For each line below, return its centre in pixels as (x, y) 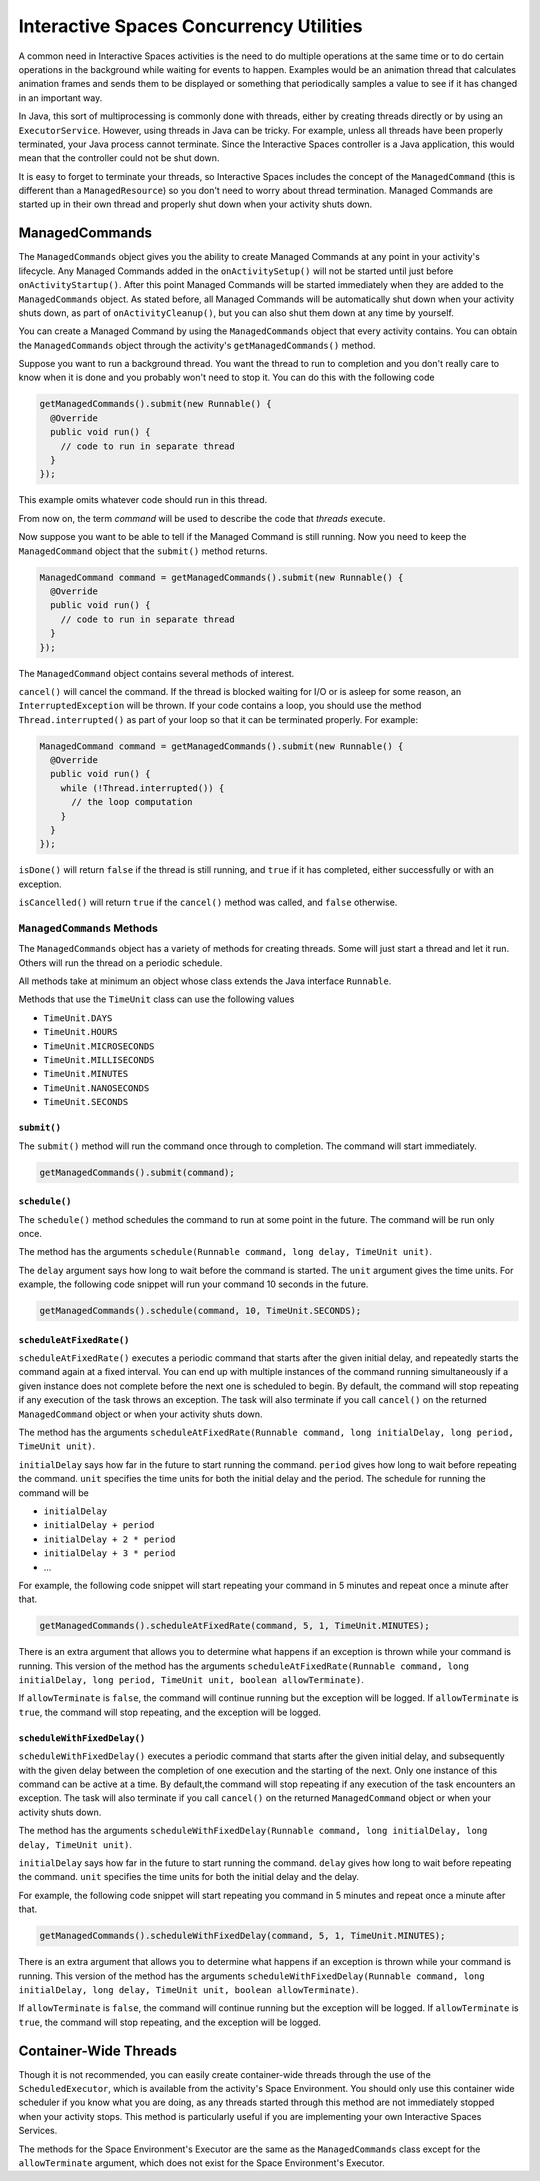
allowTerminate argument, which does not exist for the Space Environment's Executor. (201, 2162)
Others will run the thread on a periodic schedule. (120, 962)
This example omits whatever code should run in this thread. (143, 500)
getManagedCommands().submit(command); (137, 1172)
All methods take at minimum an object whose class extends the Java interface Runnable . (205, 981)
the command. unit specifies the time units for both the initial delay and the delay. (189, 1877)
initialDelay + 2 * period (109, 1539)
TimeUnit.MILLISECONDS (99, 1060)
